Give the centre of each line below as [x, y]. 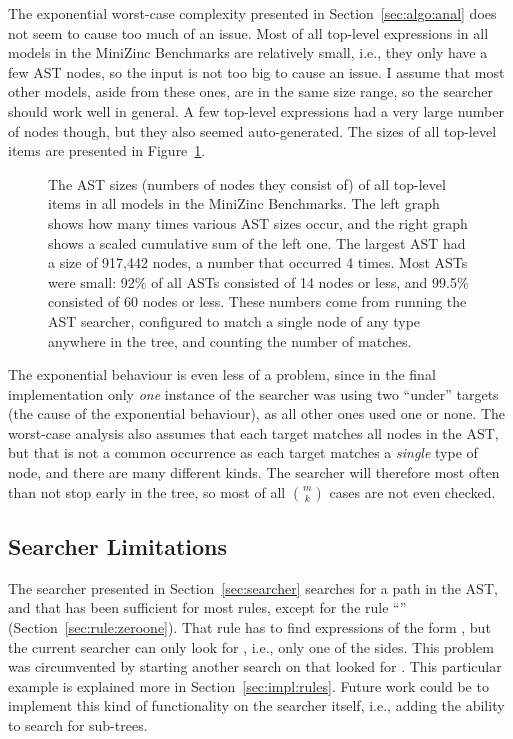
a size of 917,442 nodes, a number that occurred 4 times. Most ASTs [258, 262]
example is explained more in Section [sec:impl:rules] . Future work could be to [248, 685]
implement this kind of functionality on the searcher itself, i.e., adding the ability [256, 705]
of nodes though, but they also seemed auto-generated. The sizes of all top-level [252, 130]
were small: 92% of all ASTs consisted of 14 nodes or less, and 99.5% [258, 281]
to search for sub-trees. [78, 725]
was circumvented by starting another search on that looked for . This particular [255, 666]
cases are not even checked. [412, 491]
